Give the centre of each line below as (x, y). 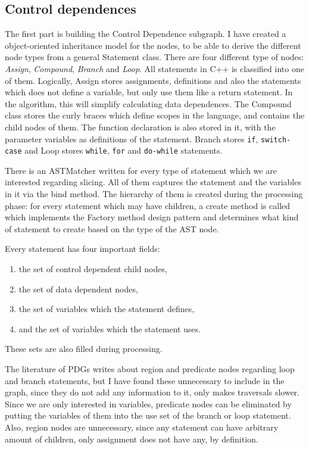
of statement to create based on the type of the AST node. (112, 228)
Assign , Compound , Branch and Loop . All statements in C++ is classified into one (154, 68)
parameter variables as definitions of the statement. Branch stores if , (132, 138)
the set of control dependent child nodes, (93, 269)
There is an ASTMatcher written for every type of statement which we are (141, 170)
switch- (276, 140)
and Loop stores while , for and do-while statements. (124, 150)
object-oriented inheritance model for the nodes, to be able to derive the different (153, 45)
